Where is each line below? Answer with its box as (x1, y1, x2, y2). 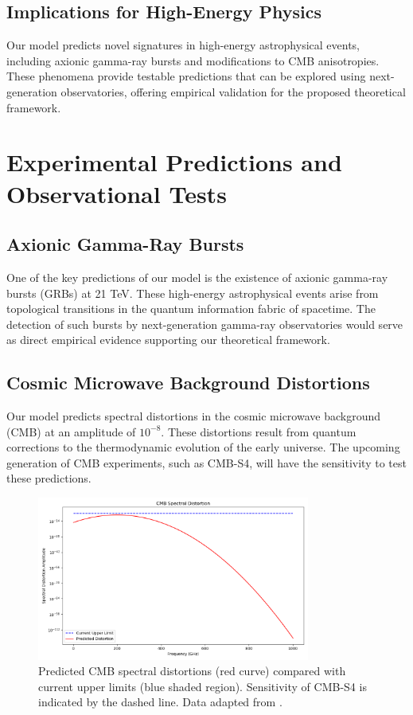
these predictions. (6, 470, 92, 486)
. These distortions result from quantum (161, 423, 357, 440)
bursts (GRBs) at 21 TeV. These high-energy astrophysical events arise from (6, 284, 379, 301)
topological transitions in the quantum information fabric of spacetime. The (6, 300, 376, 317)
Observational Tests (6, 177, 227, 209)
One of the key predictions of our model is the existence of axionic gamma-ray (6, 268, 388, 285)
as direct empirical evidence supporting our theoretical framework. (6, 331, 330, 348)
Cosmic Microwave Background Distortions (6, 370, 370, 395)
